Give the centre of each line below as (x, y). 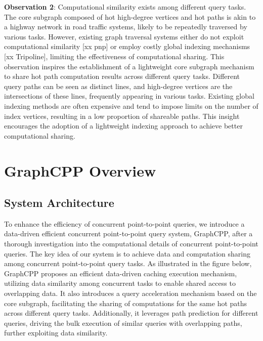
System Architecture (59, 203)
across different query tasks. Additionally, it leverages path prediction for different (131, 313)
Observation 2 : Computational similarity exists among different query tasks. (125, 7)
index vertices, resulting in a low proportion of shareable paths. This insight (122, 116)
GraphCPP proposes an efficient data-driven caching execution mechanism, (121, 273)
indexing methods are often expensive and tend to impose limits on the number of (131, 105)
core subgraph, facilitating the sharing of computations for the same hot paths (126, 303)
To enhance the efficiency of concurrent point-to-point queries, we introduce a (124, 223)
